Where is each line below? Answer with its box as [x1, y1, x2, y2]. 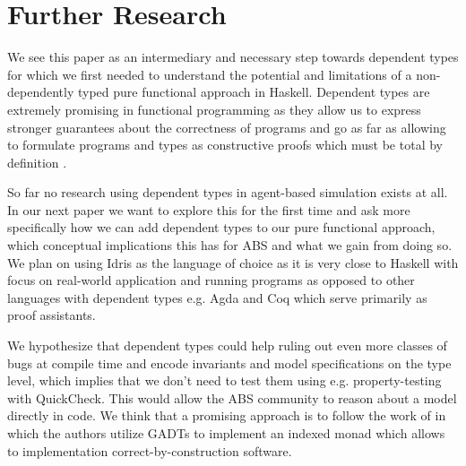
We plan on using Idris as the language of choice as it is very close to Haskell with [7, 253, 459, 272]
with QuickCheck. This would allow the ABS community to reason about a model [7, 388, 457, 407]
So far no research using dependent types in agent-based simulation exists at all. [7, 183, 448, 202]
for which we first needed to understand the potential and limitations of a [7, 65, 412, 83]
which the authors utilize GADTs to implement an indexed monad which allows [7, 424, 445, 442]
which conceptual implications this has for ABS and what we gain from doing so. [7, 236, 453, 255]
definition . [7, 152, 67, 171]
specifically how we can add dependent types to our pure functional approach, [7, 218, 436, 237]
